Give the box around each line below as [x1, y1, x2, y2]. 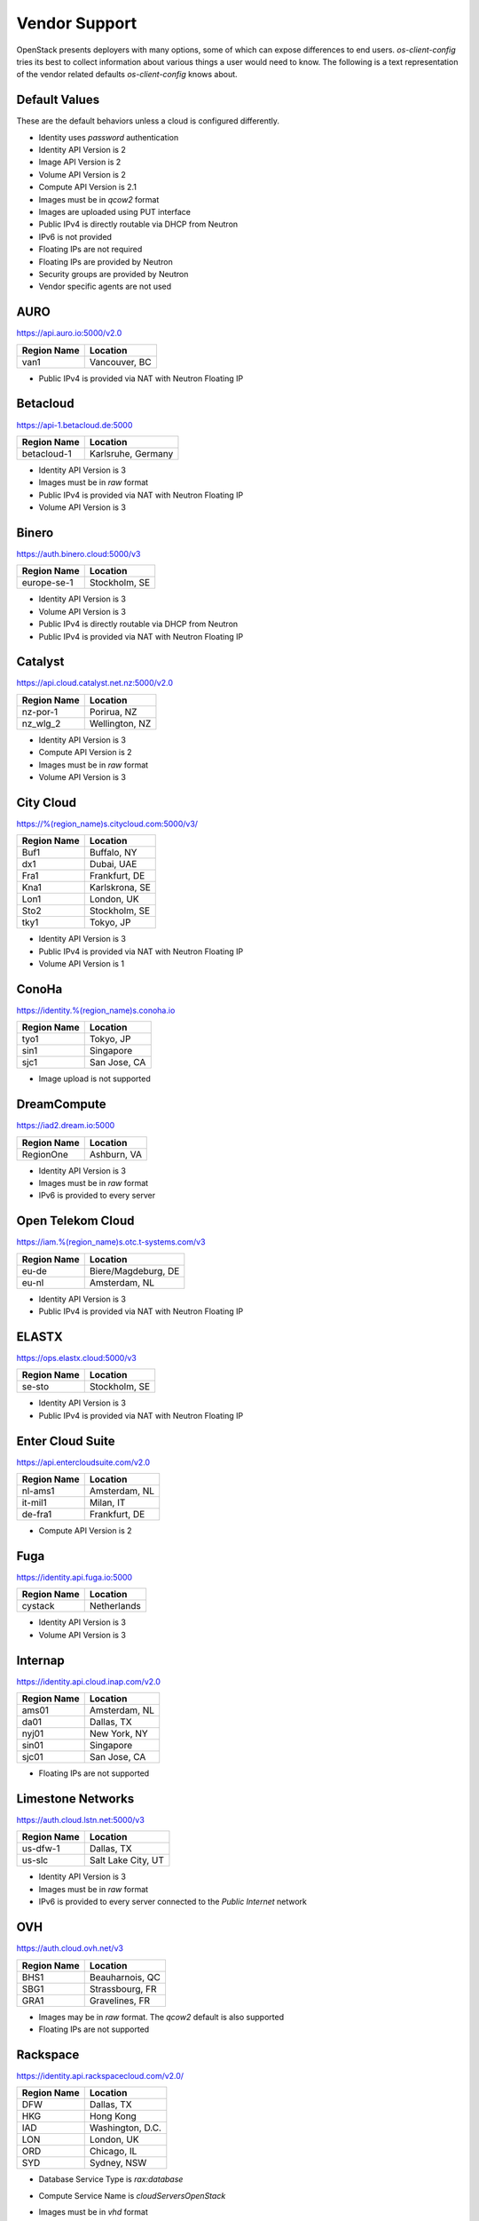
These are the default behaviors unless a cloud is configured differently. [16, 115, 279, 126]
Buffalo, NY [89, 847, 137, 859]
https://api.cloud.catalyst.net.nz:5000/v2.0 [16, 678, 173, 689]
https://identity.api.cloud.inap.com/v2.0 [16, 1676, 161, 1687]
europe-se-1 [21, 577, 74, 589]
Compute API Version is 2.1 [38, 182, 137, 193]
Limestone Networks [16, 1791, 135, 1806]
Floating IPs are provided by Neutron [38, 256, 173, 267]
